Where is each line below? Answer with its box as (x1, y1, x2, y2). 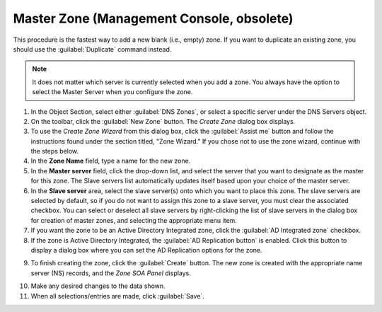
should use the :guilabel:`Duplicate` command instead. (13, 45, 172, 53)
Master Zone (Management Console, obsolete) (13, 11, 294, 26)
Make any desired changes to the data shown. (30, 282, 166, 290)
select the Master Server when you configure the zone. (32, 88, 193, 96)
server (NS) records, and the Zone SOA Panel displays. (30, 269, 191, 277)
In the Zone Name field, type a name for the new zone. (30, 156, 191, 166)
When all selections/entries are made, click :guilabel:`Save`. (30, 291, 204, 300)
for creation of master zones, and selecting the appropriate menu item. (30, 216, 237, 224)
